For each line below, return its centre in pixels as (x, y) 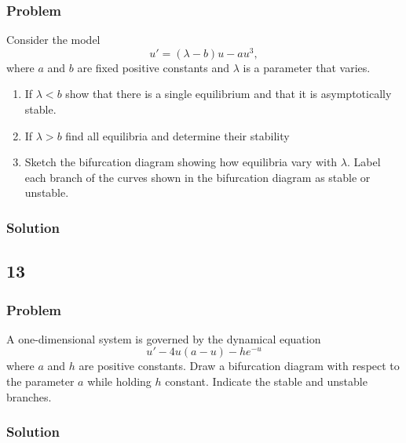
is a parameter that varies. (307, 67)
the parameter (40, 381)
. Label (364, 162)
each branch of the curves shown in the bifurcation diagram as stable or (198, 177)
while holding (119, 381)
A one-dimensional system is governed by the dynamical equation (164, 338)
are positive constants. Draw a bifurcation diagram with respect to (239, 366)
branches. (29, 396)
